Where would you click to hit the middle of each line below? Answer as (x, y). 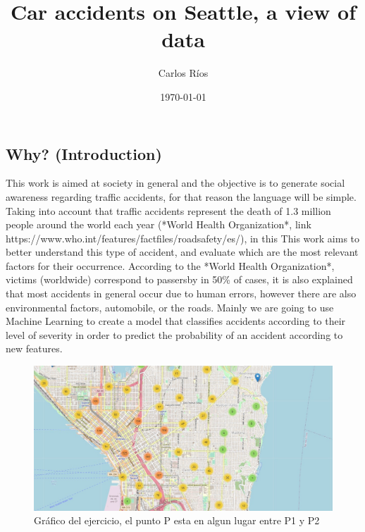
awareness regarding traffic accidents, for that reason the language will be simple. (181, 196)
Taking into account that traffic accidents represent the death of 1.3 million (168, 210)
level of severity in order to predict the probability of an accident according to (174, 334)
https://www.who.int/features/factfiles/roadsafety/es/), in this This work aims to (183, 238)
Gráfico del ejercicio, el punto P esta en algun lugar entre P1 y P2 (177, 520)
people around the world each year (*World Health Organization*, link (159, 224)
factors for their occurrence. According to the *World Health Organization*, (170, 265)
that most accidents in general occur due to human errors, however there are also (181, 293)
